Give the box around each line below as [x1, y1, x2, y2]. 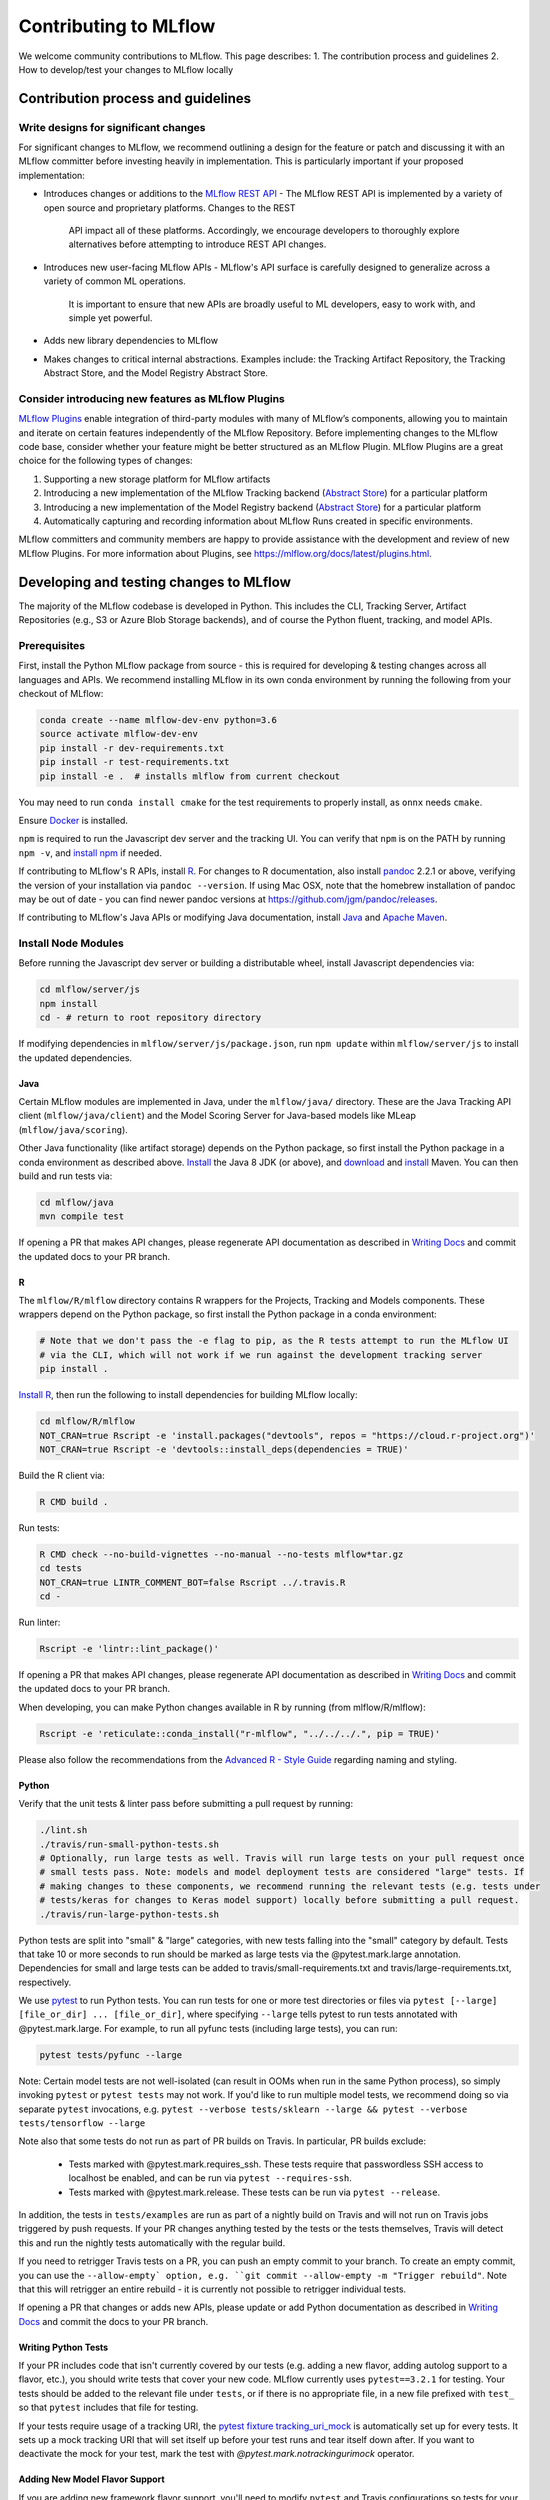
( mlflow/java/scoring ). [18, 1123, 129, 1135]
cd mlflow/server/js [39, 984, 140, 995]
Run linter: [18, 1616, 61, 1629]
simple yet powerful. [68, 312, 153, 324]
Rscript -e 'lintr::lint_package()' [39, 1643, 220, 1655]
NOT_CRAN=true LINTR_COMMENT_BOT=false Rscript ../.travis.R [39, 1576, 346, 1588]
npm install [39, 998, 99, 1009]
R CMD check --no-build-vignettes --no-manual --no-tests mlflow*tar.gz [39, 1548, 404, 1560]
